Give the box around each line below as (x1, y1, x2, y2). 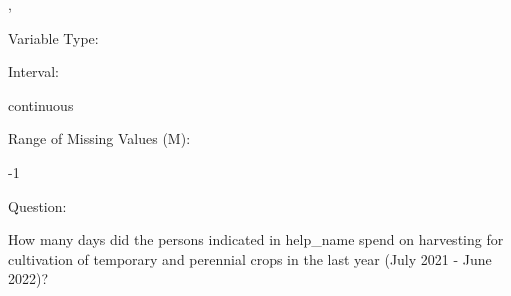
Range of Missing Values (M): (8, 128, 191, 149)
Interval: (8, 61, 59, 82)
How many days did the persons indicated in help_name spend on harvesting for (8, 229, 504, 250)
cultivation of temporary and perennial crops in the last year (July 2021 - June (8, 248, 492, 269)
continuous (8, 94, 74, 115)
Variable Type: (8, 27, 99, 48)
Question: (8, 195, 67, 216)
